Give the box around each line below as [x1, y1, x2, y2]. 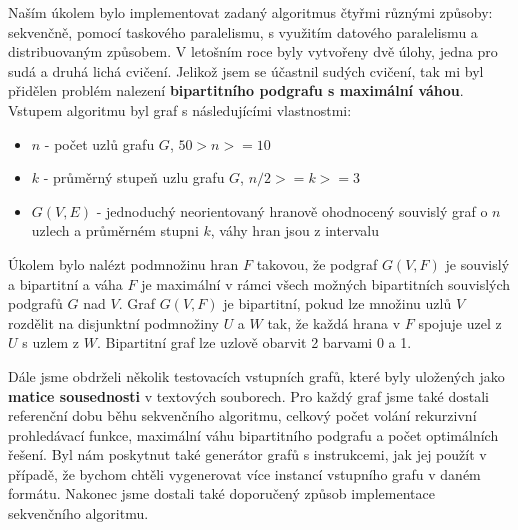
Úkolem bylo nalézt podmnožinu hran [8, 253, 239, 274]
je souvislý [445, 253, 510, 274]
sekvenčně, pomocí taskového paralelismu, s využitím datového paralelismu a [8, 21, 478, 42]
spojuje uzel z [418, 312, 502, 333]
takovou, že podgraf [256, 253, 378, 274]
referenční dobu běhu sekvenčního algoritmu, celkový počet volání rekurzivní [8, 405, 477, 426]
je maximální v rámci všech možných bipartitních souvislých [141, 273, 511, 294]
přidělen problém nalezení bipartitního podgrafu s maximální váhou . [8, 80, 464, 101]
